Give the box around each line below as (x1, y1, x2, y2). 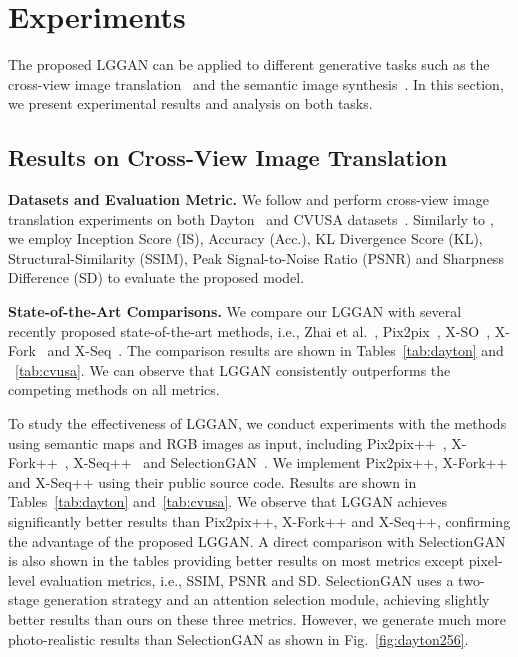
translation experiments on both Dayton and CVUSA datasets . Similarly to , (8, 208, 494, 229)
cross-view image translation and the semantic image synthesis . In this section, (8, 73, 504, 94)
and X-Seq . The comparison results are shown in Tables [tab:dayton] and (47, 340, 504, 361)
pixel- (468, 550, 503, 571)
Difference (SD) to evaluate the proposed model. (8, 267, 305, 288)
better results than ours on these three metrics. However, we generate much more (8, 608, 506, 629)
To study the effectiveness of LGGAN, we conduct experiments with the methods (8, 413, 507, 434)
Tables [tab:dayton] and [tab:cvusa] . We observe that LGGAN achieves (8, 491, 448, 512)
